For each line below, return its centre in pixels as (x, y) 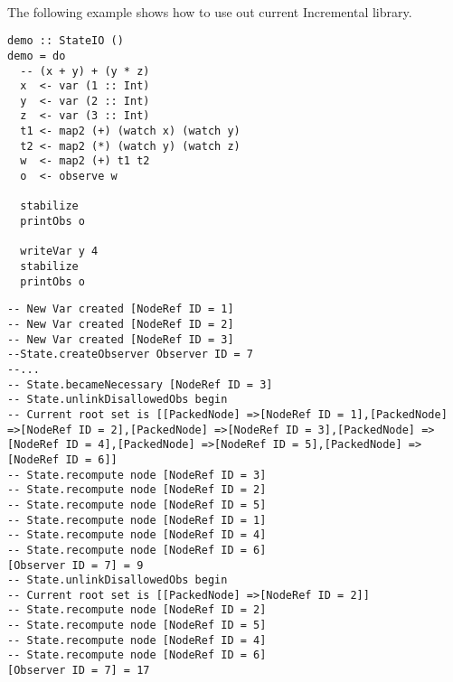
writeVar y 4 (59, 252)
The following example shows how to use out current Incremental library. (210, 11)
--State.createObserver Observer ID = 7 (131, 355)
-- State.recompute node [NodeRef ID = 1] (137, 520)
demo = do (37, 56)
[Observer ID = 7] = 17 (79, 671)
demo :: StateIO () (66, 41)
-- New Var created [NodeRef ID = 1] (121, 309)
